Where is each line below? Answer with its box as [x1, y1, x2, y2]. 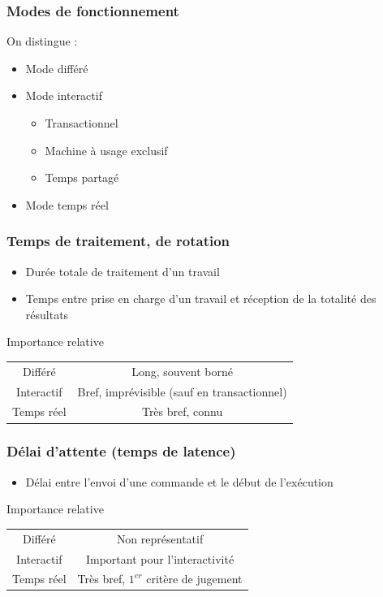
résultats [25, 305, 69, 322]
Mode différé [25, 59, 88, 76]
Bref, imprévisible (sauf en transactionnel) [77, 383, 287, 400]
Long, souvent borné [131, 362, 233, 379]
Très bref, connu [141, 403, 223, 420]
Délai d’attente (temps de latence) [6, 441, 236, 461]
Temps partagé [45, 169, 119, 186]
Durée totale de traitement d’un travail [25, 262, 220, 279]
